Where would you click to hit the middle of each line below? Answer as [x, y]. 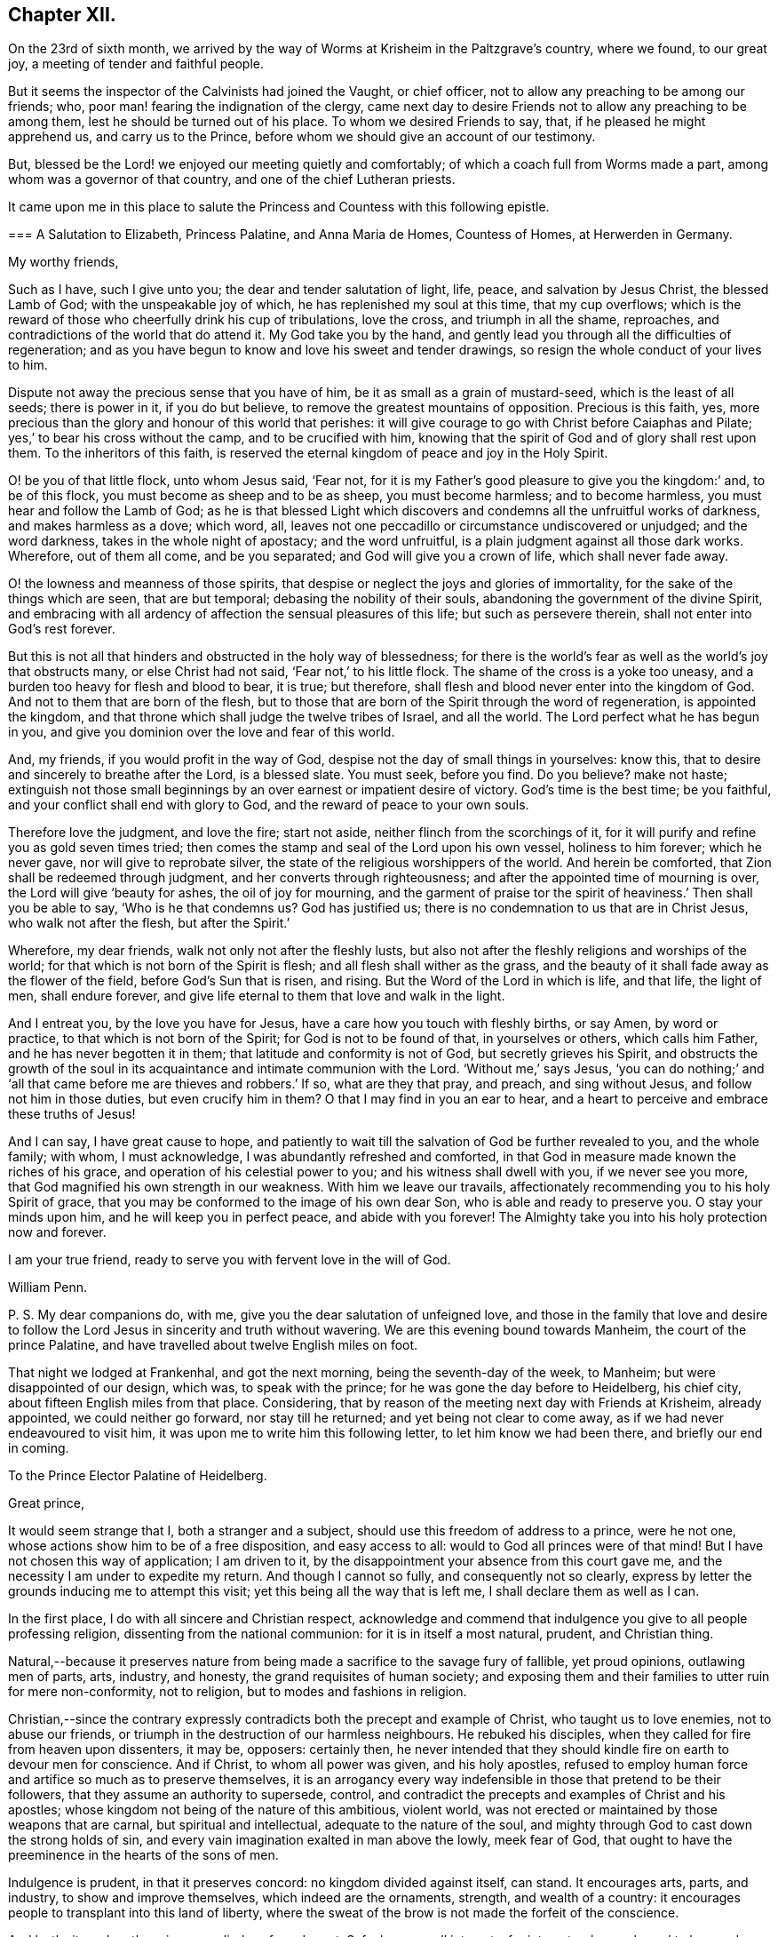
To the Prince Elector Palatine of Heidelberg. [138, 1476]
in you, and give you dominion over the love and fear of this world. [202, 732]
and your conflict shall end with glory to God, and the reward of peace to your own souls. [269, 805]
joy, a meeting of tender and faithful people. [136, 64]
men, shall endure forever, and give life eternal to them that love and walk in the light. [257, 996]
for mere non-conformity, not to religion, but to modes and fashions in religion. [238, 1692]
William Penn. [48, 1287]
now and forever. [57, 1232]
